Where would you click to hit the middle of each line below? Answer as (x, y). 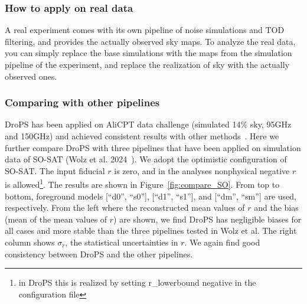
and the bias (276, 207)
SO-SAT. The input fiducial (55, 170)
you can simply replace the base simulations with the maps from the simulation (148, 53)
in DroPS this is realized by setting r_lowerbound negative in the (137, 282)
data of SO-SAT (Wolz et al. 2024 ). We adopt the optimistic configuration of (146, 159)
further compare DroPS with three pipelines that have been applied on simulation (153, 147)
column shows (30, 242)
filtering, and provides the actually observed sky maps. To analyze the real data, (150, 41)
